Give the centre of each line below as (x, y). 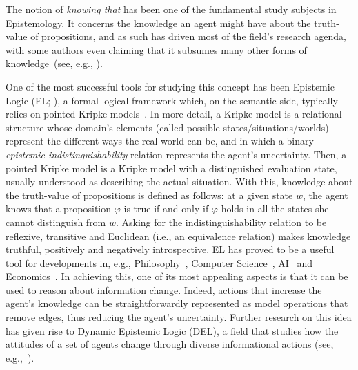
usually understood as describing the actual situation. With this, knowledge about (179, 182)
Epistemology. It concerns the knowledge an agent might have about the (158, 22)
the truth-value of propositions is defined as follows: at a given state (149, 195)
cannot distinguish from (56, 222)
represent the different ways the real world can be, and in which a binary (160, 141)
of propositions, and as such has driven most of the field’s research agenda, (188, 36)
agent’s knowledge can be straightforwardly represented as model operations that (177, 303)
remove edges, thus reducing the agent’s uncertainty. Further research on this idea (179, 317)
